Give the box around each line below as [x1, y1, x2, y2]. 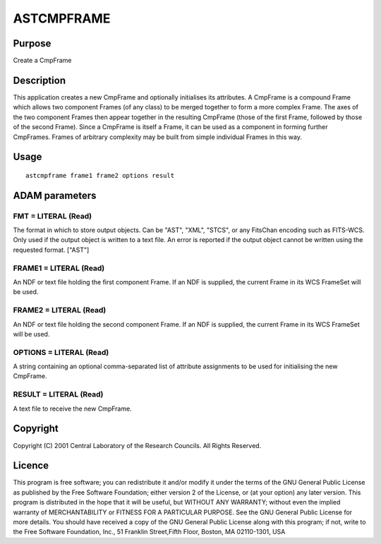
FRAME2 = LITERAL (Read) [13, 306, 107, 315]
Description [13, 74, 66, 86]
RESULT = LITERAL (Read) [13, 389, 104, 399]
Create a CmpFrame [13, 56, 72, 65]
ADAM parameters [13, 189, 97, 201]
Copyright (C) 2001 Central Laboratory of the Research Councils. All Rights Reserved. [13, 441, 262, 449]
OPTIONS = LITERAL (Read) [13, 347, 109, 357]
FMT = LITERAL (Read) [13, 211, 92, 221]
